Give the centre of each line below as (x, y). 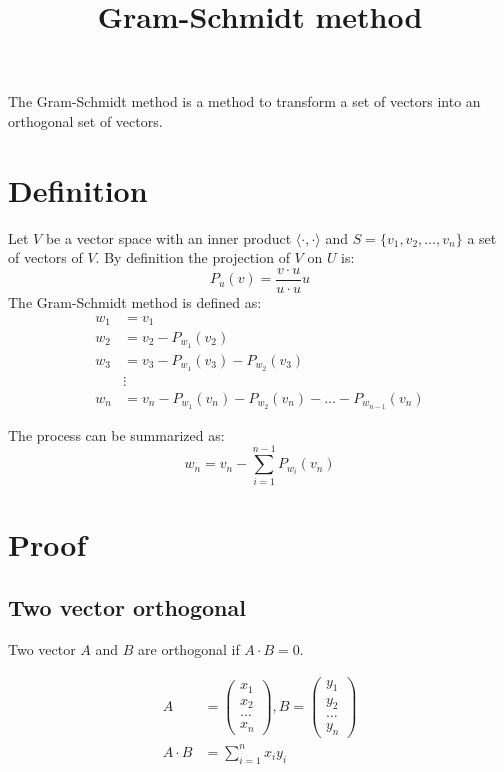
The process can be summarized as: (116, 434)
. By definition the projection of (192, 257)
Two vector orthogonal (127, 607)
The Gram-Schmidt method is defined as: (135, 301)
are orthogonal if (189, 649)
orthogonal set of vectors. (85, 120)
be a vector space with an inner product (168, 237)
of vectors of (45, 257)
